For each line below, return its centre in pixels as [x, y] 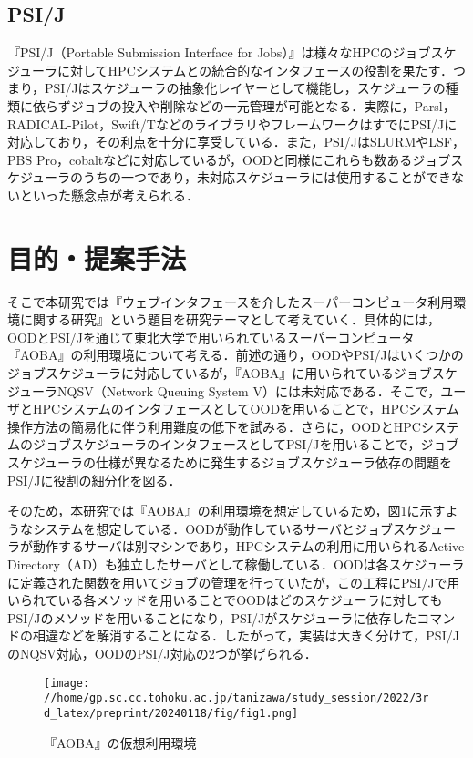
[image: [67, 683]
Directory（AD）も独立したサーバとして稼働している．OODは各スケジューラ [236, 563]
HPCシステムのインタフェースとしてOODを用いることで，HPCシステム [246, 409]
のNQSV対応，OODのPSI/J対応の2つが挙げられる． [162, 653]
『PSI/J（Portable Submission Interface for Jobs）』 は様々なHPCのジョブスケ [232, 52]
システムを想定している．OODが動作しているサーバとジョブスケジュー [244, 528]
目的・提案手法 [97, 257]
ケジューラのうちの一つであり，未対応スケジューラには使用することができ [229, 177]
